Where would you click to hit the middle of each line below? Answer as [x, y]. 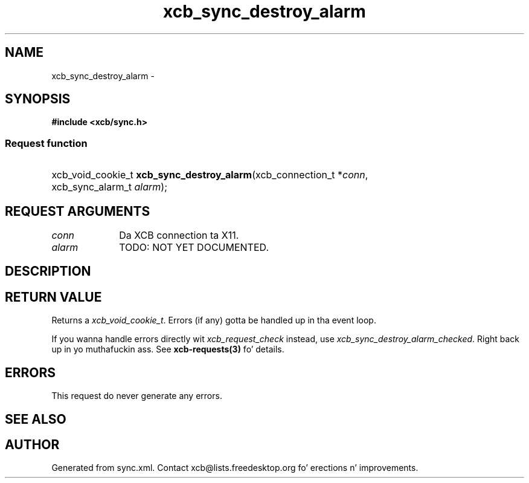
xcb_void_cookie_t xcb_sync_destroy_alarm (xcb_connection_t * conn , [210, 175]
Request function [46, 143]
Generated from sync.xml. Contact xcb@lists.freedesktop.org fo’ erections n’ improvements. [235, 468]
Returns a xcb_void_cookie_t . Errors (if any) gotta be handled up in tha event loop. [214, 320]
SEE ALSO [36, 419]
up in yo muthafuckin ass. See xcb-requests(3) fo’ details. [168, 349]
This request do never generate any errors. [137, 396]
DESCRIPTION [48, 271]
